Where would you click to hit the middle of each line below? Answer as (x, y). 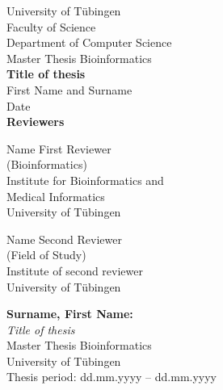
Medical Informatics (56, 196)
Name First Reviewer (59, 148)
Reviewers (36, 122)
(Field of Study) (46, 255)
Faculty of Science (51, 26)
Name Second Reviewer (64, 239)
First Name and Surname (69, 89)
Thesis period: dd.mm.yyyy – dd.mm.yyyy (112, 377)
